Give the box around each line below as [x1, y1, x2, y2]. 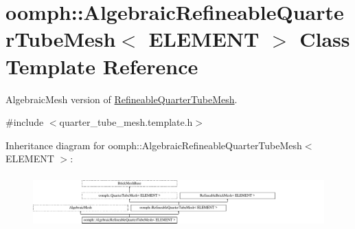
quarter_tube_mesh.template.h [59, 115, 193, 129]
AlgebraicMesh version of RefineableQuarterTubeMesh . [5, 91, 238, 106]
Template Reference [5, 52, 198, 80]
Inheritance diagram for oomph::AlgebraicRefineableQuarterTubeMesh [5, 138, 302, 152]
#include [5, 115, 44, 129]
